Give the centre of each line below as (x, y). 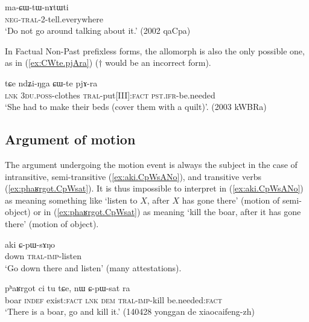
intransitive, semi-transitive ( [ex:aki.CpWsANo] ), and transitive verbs (133, 176)
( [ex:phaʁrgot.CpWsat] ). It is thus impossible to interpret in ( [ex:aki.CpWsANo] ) (154, 188)
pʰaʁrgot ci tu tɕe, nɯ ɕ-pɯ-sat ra (68, 288)
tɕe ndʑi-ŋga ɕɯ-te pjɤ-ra (51, 82)
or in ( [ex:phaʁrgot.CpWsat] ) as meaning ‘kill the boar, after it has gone (167, 212)
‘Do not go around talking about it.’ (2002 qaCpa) (98, 31)
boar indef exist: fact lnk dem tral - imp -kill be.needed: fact (113, 299)
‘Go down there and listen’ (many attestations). (93, 267)
